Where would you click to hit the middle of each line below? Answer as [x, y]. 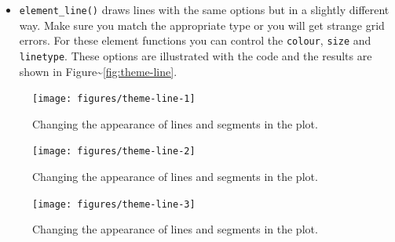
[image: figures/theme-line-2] [114, 152]
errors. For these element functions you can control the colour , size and [195, 40]
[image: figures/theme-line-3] [114, 204]
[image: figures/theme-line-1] [114, 99]
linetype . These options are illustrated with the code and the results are [196, 55]
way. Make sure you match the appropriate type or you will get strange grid [202, 25]
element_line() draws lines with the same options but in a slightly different [204, 9]
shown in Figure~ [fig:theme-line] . [98, 71]
